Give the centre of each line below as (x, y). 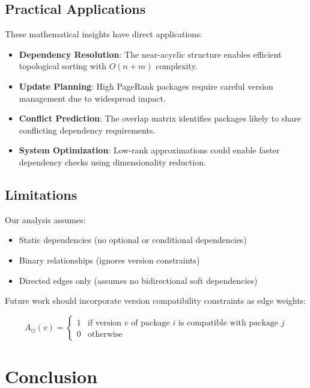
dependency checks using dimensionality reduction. (112, 162)
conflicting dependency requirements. (87, 130)
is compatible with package (228, 323)
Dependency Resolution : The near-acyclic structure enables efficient (150, 54)
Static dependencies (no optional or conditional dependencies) (133, 240)
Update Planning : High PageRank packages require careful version (146, 86)
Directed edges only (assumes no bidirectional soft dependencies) (138, 280)
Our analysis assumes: (45, 219)
